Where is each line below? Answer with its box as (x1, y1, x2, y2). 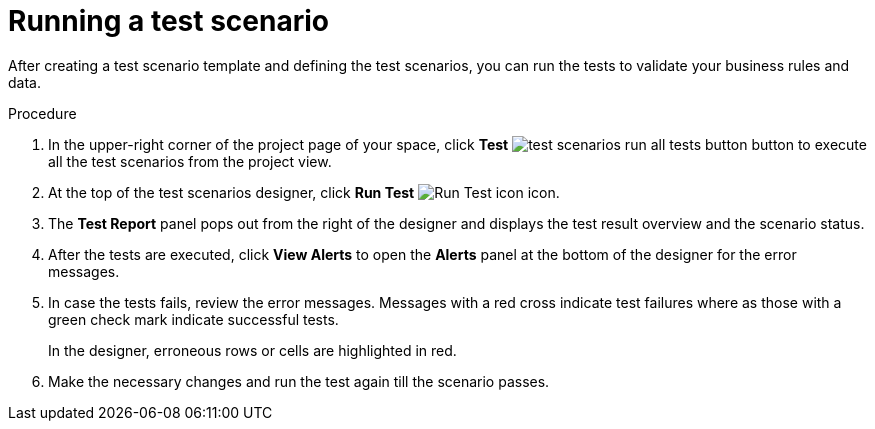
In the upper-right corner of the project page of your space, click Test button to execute (48, 135, 867, 153)
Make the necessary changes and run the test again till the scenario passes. (48, 372, 550, 390)
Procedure (8, 104, 77, 122)
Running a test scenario (8, 4, 329, 38)
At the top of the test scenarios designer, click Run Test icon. (48, 183, 560, 201)
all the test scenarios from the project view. (48, 152, 332, 170)
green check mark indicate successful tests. (48, 310, 339, 328)
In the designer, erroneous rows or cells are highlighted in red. (48, 341, 457, 359)
